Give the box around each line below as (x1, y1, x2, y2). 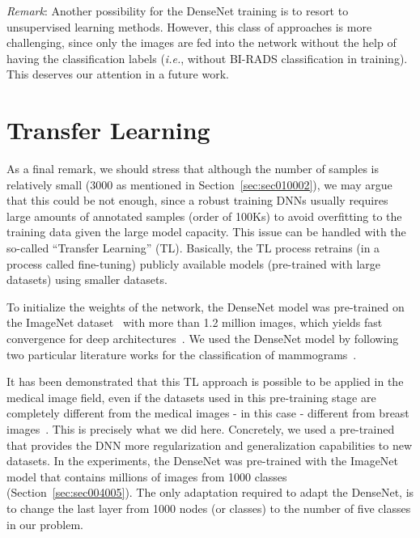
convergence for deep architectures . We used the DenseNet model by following (6, 330, 399, 347)
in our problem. (6, 515, 83, 532)
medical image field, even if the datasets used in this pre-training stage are (6, 388, 376, 405)
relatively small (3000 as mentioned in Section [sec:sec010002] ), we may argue (6, 176, 392, 193)
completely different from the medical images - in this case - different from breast (6, 405, 409, 422)
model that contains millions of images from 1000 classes (6, 468, 287, 485)
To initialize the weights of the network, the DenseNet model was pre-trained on (6, 298, 405, 315)
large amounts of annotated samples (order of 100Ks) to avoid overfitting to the (6, 207, 402, 224)
